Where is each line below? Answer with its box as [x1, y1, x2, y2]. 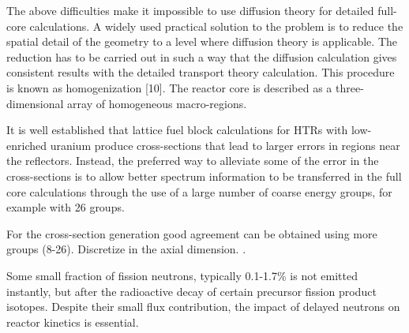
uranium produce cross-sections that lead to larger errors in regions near [50, 137, 400, 153]
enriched [6, 137, 47, 153]
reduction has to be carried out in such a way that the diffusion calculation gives [6, 48, 397, 65]
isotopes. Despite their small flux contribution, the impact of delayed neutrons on [6, 298, 400, 315]
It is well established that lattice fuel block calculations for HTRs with [6, 122, 348, 138]
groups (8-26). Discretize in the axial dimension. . [6, 241, 246, 257]
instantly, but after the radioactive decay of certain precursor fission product [6, 282, 377, 299]
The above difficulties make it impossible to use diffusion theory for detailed [6, 2, 374, 18]
